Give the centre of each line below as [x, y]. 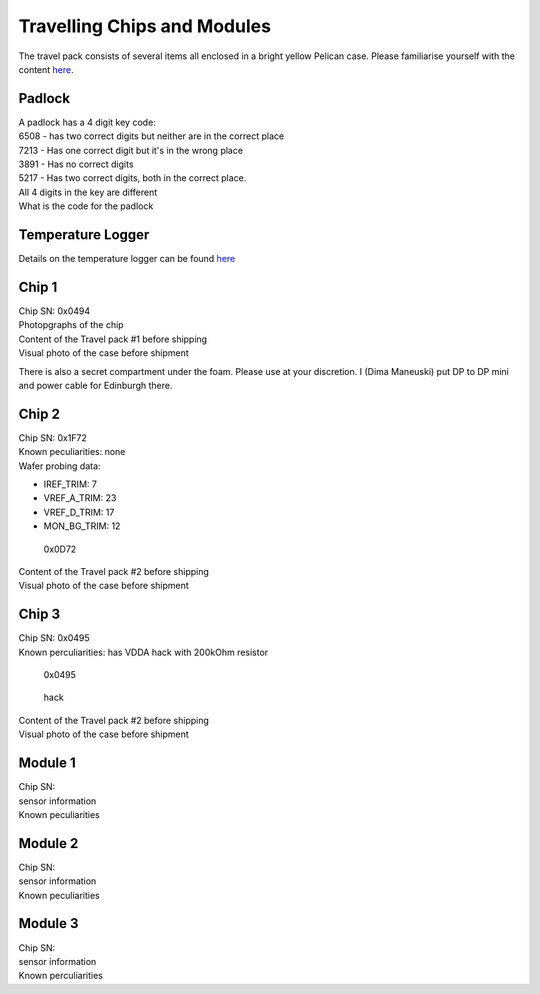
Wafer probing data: [59, 466]
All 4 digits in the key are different [88, 192]
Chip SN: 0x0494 [54, 311]
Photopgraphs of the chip [71, 325]
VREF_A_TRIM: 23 [80, 498]
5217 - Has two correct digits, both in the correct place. [132, 178]
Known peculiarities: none [72, 452]
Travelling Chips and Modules [145, 26]
